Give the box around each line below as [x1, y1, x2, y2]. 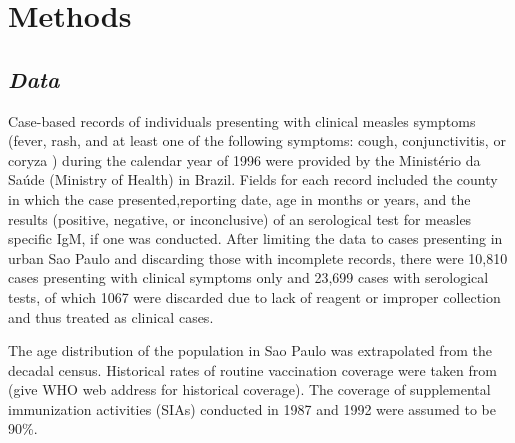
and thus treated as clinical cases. [8, 306, 214, 327]
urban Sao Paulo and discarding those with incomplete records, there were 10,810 [8, 247, 508, 268]
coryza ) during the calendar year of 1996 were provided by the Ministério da [8, 149, 481, 170]
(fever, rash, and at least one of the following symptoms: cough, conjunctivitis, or [8, 130, 506, 151]
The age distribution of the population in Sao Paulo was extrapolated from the [8, 340, 492, 361]
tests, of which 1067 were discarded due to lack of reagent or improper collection [8, 286, 501, 307]
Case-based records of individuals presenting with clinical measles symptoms [8, 110, 476, 131]
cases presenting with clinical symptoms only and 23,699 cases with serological [8, 267, 489, 288]
